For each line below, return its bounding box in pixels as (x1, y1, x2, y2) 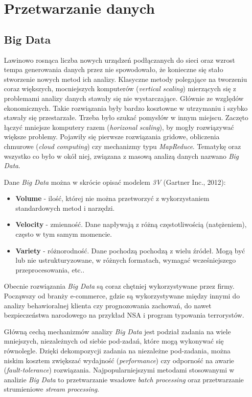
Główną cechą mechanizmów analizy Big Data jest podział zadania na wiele (4, 326, 231, 336)
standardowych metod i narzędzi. (15, 202, 115, 213)
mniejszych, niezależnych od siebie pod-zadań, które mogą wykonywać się (4, 336, 224, 346)
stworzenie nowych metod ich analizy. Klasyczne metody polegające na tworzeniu (4, 74, 247, 84)
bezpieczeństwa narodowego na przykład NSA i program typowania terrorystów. (4, 310, 244, 320)
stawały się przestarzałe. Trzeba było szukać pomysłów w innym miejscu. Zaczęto (4, 112, 249, 123)
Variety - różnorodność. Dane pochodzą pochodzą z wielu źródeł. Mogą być (15, 245, 245, 255)
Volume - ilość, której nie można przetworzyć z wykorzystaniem (15, 193, 209, 203)
